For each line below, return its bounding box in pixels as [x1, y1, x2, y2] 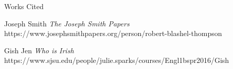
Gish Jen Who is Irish [4, 45, 74, 55]
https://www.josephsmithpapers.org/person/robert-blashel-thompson [4, 28, 222, 39]
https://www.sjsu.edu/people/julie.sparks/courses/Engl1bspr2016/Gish [4, 55, 229, 65]
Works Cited [4, 1, 44, 11]
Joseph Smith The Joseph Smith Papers [4, 18, 130, 28]
